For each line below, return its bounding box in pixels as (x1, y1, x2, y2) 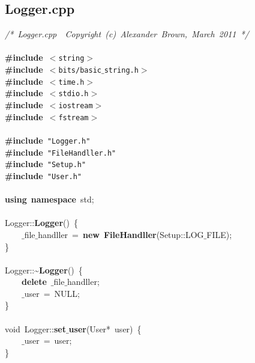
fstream (58, 113, 89, 122)
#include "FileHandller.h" (5, 145, 116, 158)
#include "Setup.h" (5, 157, 86, 170)
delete (22, 275, 47, 288)
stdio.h (58, 90, 89, 99)
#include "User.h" (5, 169, 82, 181)
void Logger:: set (5, 322, 66, 335)
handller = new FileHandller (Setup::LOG (38, 228, 204, 240)
